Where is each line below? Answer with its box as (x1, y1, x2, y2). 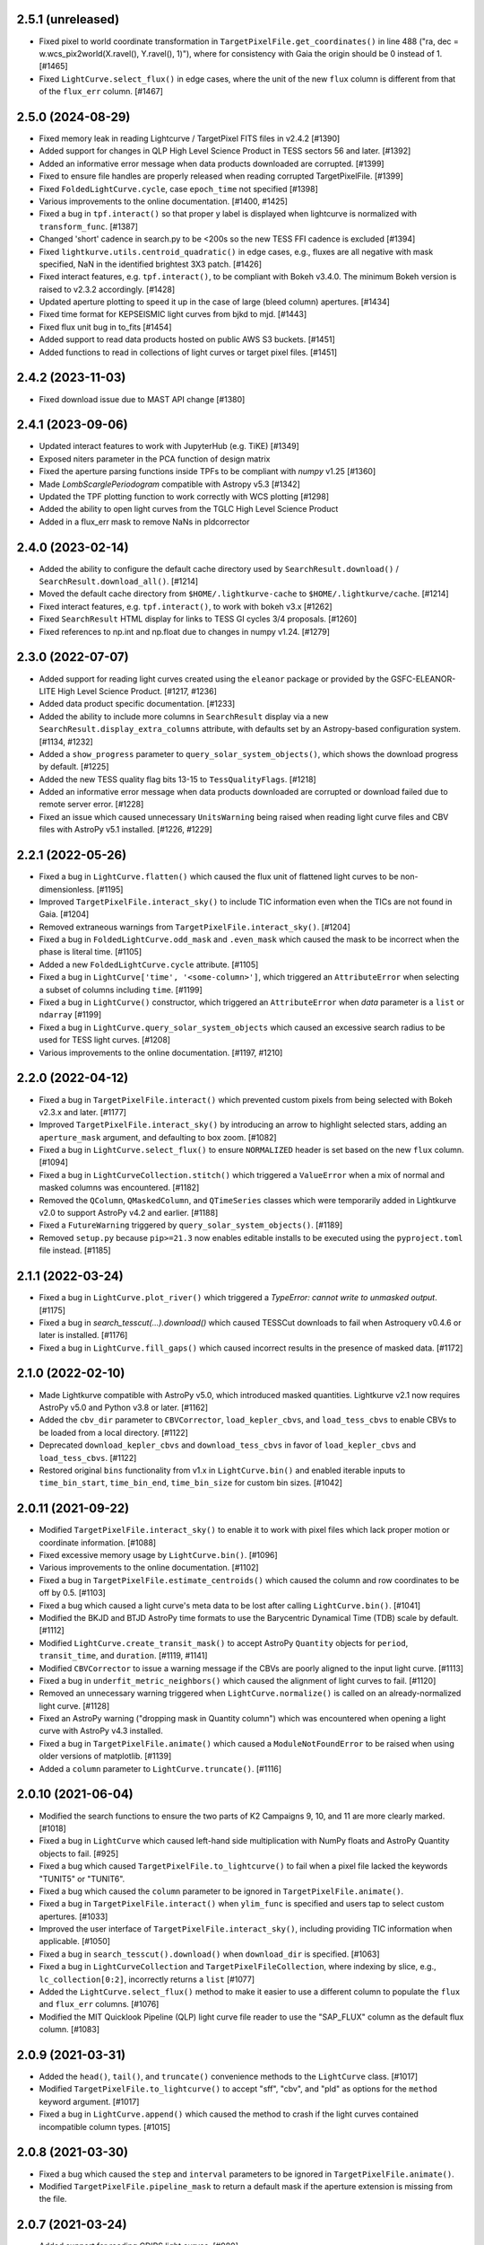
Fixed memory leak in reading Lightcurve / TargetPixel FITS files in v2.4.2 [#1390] (39, 133, 341, 144)
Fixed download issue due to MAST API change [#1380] (39, 393, 246, 404)
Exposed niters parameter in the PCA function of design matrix (39, 453, 271, 464)
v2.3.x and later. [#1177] (39, 1106, 127, 1117)
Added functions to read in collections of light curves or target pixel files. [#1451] (39, 347, 338, 357)
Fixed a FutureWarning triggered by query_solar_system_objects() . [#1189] (39, 1219, 343, 1230)
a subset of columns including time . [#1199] (39, 984, 203, 995)
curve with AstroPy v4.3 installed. (39, 1725, 163, 1737)
